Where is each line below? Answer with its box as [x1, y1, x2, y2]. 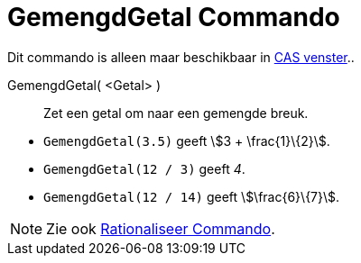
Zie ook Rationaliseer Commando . [46, 219, 275, 238]
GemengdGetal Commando [7, 2, 340, 32]
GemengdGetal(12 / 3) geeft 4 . [43, 160, 245, 177]
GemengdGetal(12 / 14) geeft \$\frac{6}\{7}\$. [43, 188, 340, 204]
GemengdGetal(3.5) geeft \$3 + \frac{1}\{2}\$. [43, 132, 330, 149]
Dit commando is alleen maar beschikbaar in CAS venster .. [7, 49, 355, 65]
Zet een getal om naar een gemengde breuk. [43, 104, 309, 121]
